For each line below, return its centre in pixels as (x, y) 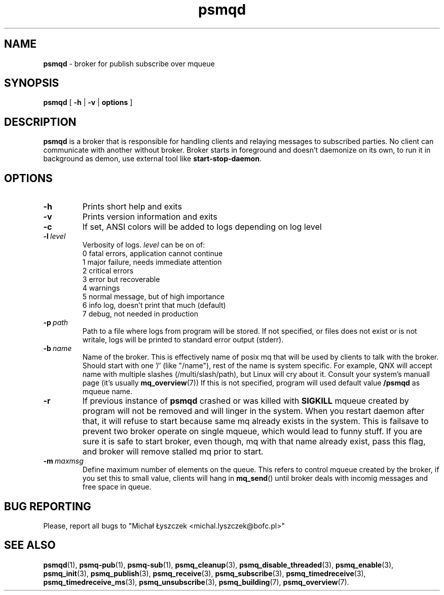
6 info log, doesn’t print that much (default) (154, 305)
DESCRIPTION (40, 122)
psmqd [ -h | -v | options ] (88, 102)
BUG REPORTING (48, 506)
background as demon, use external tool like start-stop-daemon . (152, 159)
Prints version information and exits (150, 217)
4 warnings (101, 288)
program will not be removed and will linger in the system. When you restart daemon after (253, 411)
